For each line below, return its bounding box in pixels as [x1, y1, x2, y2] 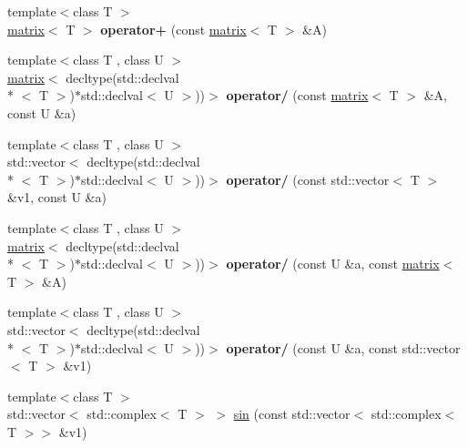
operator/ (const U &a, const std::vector [226, 338, 461, 357]
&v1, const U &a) [7, 188, 107, 207]
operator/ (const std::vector [226, 169, 390, 188]
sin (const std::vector [233, 404, 351, 423]
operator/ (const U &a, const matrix [226, 254, 440, 273]
